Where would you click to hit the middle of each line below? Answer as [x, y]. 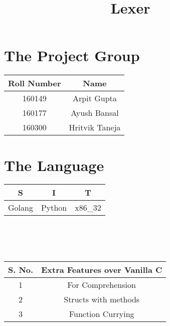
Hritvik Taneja [95, 127]
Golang [21, 208]
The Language [54, 165]
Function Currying [102, 314]
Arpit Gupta [95, 98]
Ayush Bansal [95, 113]
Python [54, 208]
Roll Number [35, 83]
